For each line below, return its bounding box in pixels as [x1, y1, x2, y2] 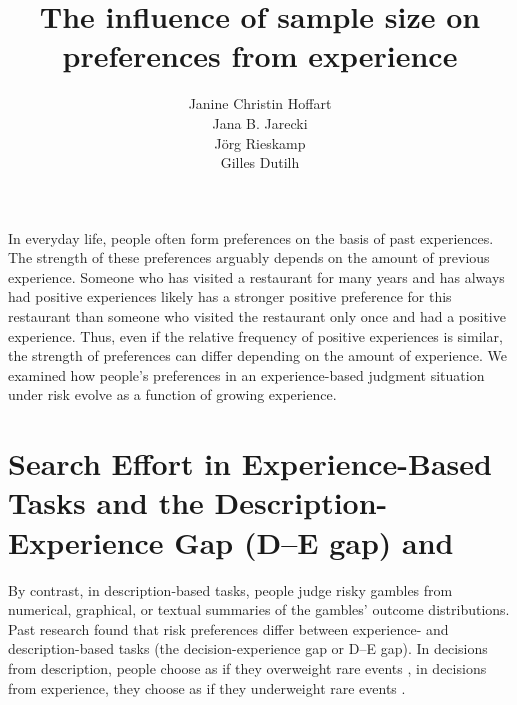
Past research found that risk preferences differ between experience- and [8, 618, 449, 639]
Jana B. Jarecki [212, 112, 308, 133]
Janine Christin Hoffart [188, 93, 332, 114]
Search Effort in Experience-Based [8, 443, 492, 484]
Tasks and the [8, 482, 204, 523]
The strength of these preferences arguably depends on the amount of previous [8, 247, 490, 268]
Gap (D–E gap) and [174, 521, 454, 562]
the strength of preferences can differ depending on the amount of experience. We [8, 345, 507, 366]
